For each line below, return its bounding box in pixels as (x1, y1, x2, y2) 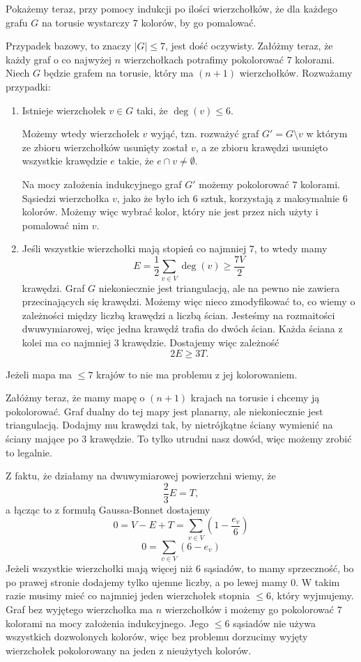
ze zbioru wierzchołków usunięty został (22, 139, 188, 154)
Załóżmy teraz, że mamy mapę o (6, 390, 145, 405)
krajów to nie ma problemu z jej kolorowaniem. (96, 367, 298, 381)
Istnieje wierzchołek (22, 102, 106, 117)
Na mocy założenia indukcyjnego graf (22, 176, 182, 191)
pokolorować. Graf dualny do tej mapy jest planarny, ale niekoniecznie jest (6, 403, 323, 418)
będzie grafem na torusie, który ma (43, 66, 194, 80)
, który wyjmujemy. (270, 588, 354, 603)
